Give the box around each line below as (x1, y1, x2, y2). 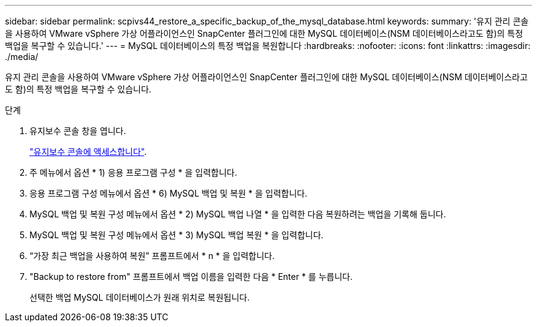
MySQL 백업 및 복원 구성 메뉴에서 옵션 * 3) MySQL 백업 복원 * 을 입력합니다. (29, 230, 324, 240)
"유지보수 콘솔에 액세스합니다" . (29, 146, 147, 157)
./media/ (5, 51, 39, 62)
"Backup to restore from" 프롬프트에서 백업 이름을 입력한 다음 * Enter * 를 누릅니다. (29, 271, 353, 282)
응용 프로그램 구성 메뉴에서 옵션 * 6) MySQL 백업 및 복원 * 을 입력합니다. (29, 188, 308, 198)
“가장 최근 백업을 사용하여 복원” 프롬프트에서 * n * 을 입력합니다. (29, 250, 275, 261)
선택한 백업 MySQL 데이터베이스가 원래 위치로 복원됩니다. (29, 292, 250, 303)
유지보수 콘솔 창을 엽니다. (29, 126, 126, 136)
